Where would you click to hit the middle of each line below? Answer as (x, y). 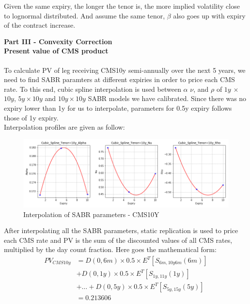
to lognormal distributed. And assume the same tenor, (85, 15)
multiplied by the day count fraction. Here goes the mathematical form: (110, 249)
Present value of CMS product (56, 51)
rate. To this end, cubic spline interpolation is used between (93, 89)
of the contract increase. (40, 25)
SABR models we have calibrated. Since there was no (167, 98)
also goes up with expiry (209, 15)
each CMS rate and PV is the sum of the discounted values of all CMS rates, (118, 240)
